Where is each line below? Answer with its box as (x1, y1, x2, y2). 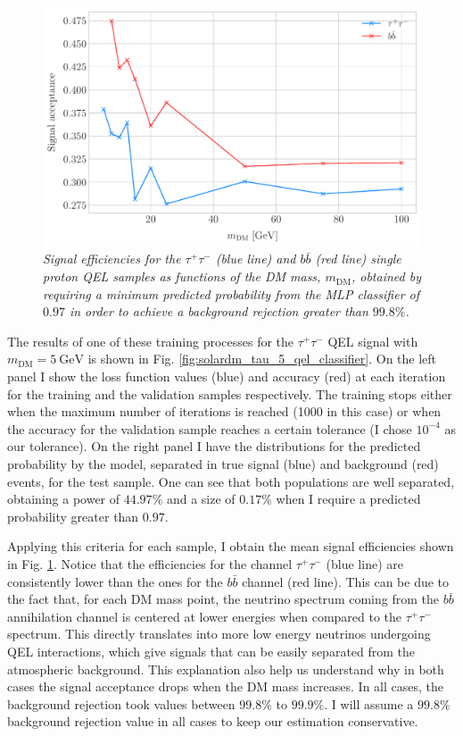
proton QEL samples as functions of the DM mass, (43, 267, 321, 286)
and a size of (166, 489, 236, 508)
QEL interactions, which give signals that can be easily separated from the (7, 641, 416, 660)
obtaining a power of (7, 489, 120, 508)
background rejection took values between (7, 694, 236, 713)
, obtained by (351, 267, 421, 286)
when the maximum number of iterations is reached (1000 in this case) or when (7, 402, 442, 421)
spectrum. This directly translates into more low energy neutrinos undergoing (7, 624, 431, 643)
